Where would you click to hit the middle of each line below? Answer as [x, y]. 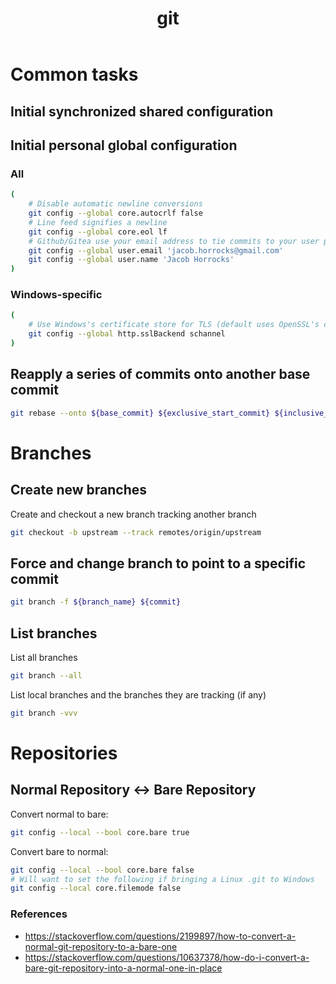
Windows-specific [56, 295]
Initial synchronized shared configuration [142, 111]
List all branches [44, 657]
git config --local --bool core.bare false [102, 870]
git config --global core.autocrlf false [115, 213]
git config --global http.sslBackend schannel [127, 334]
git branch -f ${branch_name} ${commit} [96, 602]
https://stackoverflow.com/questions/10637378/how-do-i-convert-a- [167, 957]
